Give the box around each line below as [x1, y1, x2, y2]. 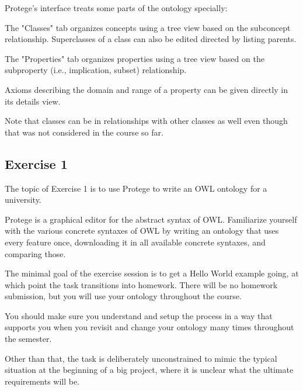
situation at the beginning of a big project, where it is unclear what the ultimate [5, 364, 294, 376]
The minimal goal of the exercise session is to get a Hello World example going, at [5, 267, 299, 279]
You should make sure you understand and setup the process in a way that [5, 309, 273, 321]
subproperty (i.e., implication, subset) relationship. [5, 64, 187, 76]
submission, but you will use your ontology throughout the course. [5, 290, 242, 302]
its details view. [5, 95, 61, 107]
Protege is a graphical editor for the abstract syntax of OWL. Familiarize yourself [5, 213, 297, 225]
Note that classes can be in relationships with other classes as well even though [5, 115, 288, 127]
